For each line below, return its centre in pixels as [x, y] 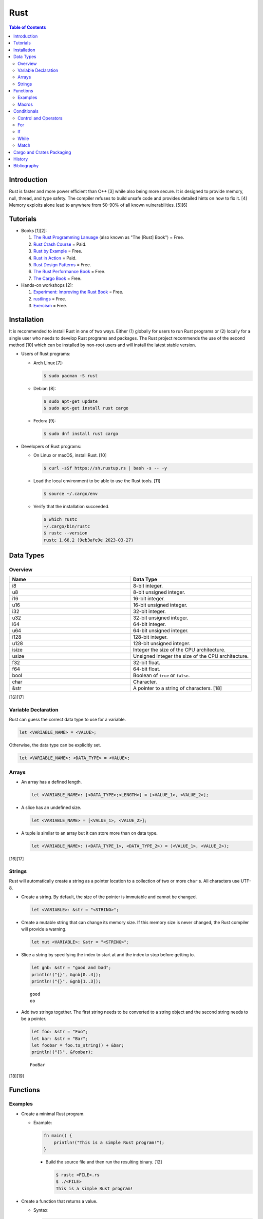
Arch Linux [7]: [48, 363]
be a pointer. [34, 1019]
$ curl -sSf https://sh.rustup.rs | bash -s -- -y [105, 468]
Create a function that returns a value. [59, 1201]
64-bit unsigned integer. [161, 630]
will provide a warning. [44, 929]
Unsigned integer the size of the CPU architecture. [191, 656]
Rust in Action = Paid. [55, 258]
